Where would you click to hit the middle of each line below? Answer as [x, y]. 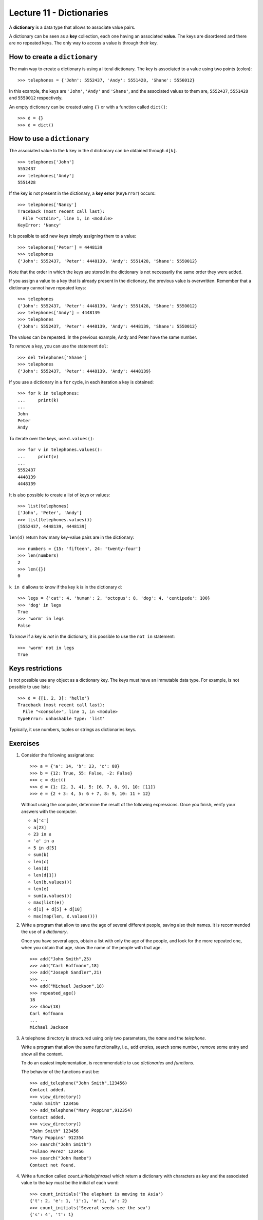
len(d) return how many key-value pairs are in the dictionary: [72, 537]
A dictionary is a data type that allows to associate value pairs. [72, 27]
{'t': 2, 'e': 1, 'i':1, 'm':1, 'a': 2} [79, 1201]
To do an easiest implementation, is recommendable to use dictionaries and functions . [108, 1063]
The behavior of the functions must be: [60, 1072]
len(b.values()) [53, 882]
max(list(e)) [49, 902]
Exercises [24, 743]
